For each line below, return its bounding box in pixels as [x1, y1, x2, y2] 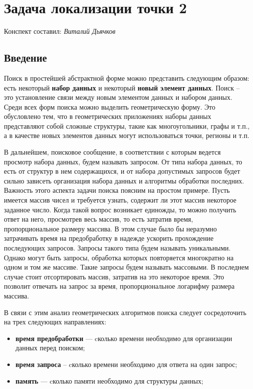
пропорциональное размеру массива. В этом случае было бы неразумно [4, 223, 217, 233]
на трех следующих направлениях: [4, 317, 107, 327]
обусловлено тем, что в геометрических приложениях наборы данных [4, 111, 211, 121]
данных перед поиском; [15, 343, 85, 353]
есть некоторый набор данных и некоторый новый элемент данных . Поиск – [4, 82, 240, 92]
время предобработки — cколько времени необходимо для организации [15, 333, 232, 343]
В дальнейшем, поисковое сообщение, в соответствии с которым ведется [4, 147, 221, 157]
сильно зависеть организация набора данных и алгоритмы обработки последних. [4, 175, 244, 185]
